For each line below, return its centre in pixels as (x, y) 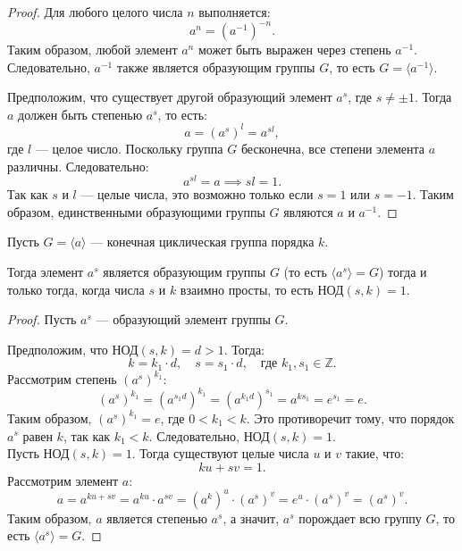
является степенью (157, 518)
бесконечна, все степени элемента (333, 148)
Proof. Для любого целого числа (95, 12)
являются (308, 211)
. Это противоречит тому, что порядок (350, 417)
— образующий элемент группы (183, 319)
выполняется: (235, 12)
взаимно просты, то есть (247, 289)
